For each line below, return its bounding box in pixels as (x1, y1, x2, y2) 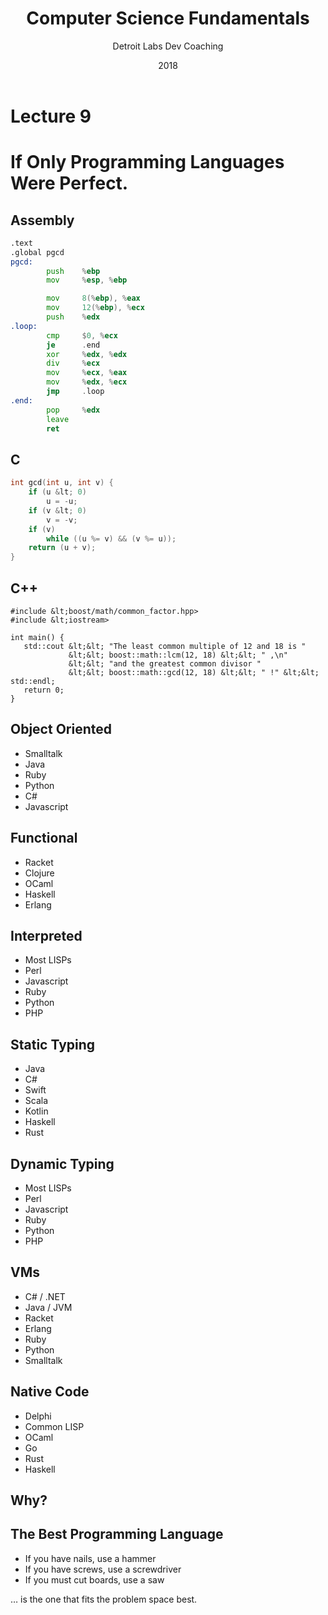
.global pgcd (10, 247, 65, 257)
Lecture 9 (10, 105, 92, 127)
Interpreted (10, 927, 83, 944)
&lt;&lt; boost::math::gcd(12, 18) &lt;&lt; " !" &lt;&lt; (68, 667, 320, 677)
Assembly (10, 212, 75, 229)
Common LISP (24, 1420, 85, 1432)
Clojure (24, 867, 55, 879)
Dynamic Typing (10, 1155, 115, 1172)
